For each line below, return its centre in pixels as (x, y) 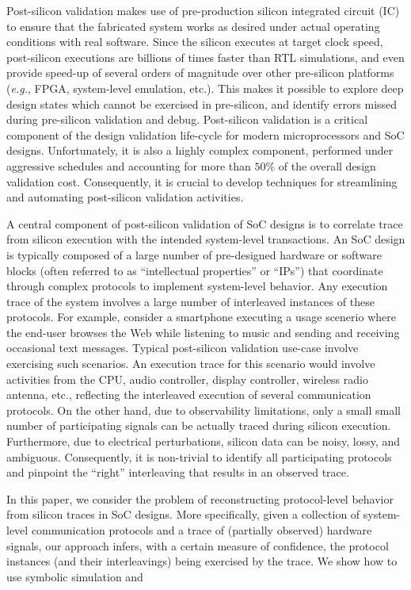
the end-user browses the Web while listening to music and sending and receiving (203, 332)
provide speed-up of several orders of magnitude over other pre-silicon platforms (200, 73)
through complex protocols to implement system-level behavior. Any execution (197, 286)
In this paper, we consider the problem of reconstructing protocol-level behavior (200, 498)
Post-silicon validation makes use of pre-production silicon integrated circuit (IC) (203, 10)
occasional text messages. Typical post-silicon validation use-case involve (183, 348)
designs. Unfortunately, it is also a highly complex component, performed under (200, 150)
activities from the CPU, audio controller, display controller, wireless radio (187, 379)
